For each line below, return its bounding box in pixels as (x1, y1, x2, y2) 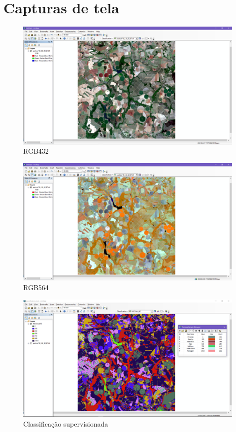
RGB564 (23, 282, 49, 292)
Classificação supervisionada (23, 418, 108, 429)
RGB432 (23, 146, 49, 156)
